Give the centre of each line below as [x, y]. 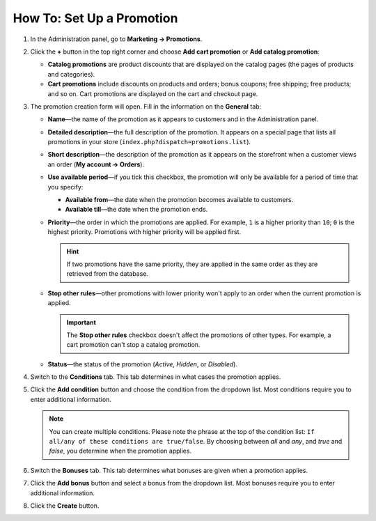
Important [81, 322]
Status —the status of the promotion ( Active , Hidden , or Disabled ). [143, 364]
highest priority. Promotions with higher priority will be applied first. [144, 232]
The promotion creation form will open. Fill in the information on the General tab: [146, 106]
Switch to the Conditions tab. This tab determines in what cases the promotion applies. [156, 377]
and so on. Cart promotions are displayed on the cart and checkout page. [153, 93]
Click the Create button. [65, 506]
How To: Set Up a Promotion [95, 18]
